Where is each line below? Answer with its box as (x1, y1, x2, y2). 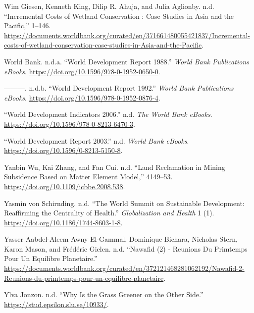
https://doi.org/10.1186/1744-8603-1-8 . (4, 217, 123, 227)
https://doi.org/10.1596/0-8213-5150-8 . (4, 145, 123, 156)
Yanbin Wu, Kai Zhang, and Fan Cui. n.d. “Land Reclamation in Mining (4, 161, 225, 172)
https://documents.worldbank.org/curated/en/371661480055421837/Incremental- (4, 30, 250, 40)
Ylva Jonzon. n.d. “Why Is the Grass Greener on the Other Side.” (4, 289, 203, 300)
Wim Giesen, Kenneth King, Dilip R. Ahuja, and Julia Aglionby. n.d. (4, 1, 214, 11)
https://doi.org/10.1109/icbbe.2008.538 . (4, 181, 125, 191)
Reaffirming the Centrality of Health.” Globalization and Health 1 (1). (4, 208, 214, 218)
